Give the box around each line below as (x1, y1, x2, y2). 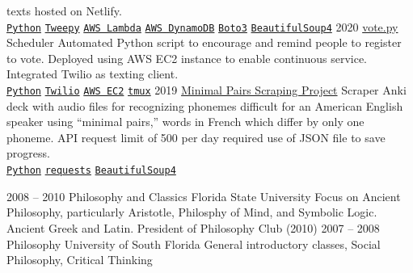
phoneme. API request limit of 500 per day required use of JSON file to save (6, 128, 386, 145)
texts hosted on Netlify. (6, 2, 122, 19)
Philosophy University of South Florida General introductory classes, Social (6, 235, 381, 252)
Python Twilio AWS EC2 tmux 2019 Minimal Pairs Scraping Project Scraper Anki (6, 82, 407, 99)
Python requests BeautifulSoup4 (6, 165, 176, 177)
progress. (6, 145, 50, 162)
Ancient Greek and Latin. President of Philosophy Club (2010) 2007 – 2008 (6, 219, 380, 236)
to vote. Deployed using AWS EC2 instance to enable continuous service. (6, 49, 367, 66)
